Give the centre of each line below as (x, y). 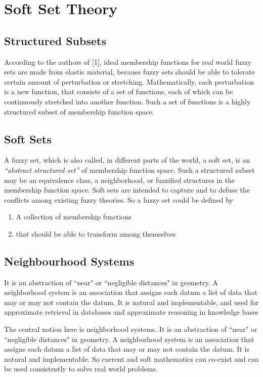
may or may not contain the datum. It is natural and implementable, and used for (131, 302)
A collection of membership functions (74, 217)
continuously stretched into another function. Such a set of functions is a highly (127, 101)
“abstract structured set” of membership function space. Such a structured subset (129, 169)
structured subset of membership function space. (79, 111)
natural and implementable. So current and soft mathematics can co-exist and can (131, 359)
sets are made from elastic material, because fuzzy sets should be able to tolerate (129, 72)
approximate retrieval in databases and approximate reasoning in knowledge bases (131, 312)
